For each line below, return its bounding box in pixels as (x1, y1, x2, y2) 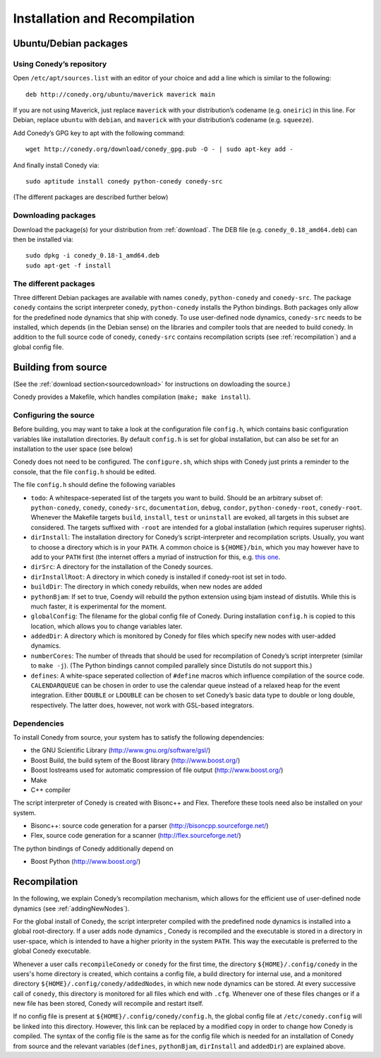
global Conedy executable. (13, 946, 92, 956)
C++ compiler (30, 786, 71, 794)
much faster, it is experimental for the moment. (30, 602, 167, 611)
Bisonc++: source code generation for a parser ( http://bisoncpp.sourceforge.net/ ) (30, 822, 269, 830)
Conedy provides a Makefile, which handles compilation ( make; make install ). (13, 392, 251, 402)
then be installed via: (13, 235, 74, 244)
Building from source (13, 361, 107, 373)
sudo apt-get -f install (25, 261, 111, 270)
